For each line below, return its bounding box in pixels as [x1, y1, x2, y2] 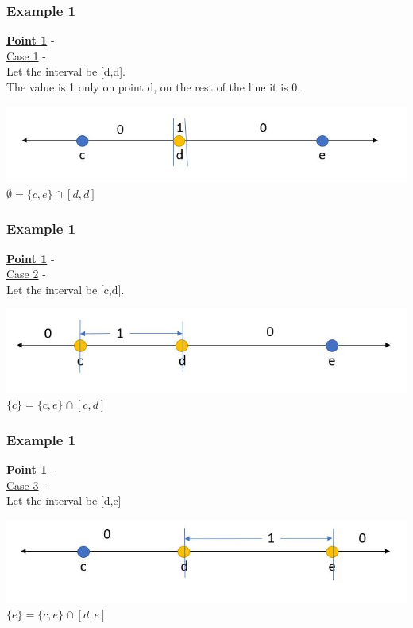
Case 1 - [6, 47, 46, 64]
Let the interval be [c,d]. [6, 281, 125, 297]
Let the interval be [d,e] [6, 492, 122, 509]
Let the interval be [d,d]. [6, 63, 125, 79]
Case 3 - [6, 476, 46, 493]
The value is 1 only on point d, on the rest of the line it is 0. [6, 79, 301, 95]
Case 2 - [6, 266, 46, 282]
